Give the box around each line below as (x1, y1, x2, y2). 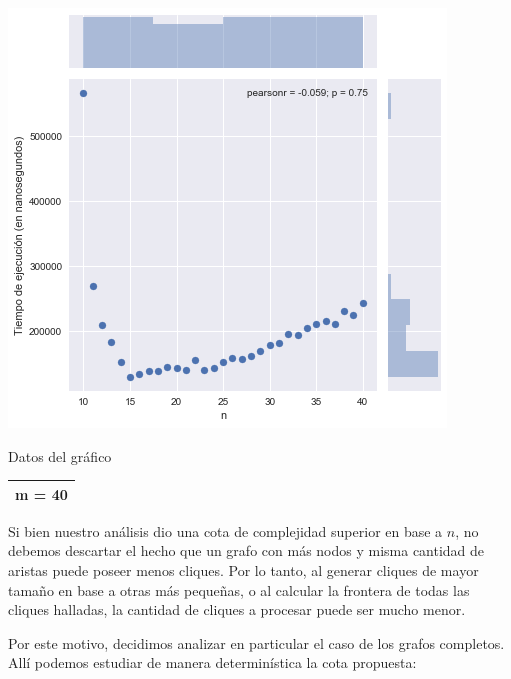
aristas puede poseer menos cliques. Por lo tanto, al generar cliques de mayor (8, 559, 479, 580)
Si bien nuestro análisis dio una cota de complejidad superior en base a (8, 520, 443, 541)
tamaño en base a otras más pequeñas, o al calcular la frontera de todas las (8, 579, 470, 600)
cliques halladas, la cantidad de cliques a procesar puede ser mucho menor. (8, 599, 466, 620)
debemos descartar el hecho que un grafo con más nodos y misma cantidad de (8, 540, 485, 561)
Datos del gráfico (8, 445, 112, 466)
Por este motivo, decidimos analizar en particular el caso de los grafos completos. (8, 632, 505, 653)
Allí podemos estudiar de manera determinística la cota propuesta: (8, 652, 417, 673)
